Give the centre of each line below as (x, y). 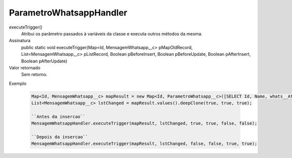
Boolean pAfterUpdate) (44, 61)
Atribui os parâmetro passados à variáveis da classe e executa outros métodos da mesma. (112, 33)
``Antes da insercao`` (58, 117)
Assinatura (20, 41)
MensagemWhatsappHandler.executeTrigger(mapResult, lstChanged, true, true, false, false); (144, 123)
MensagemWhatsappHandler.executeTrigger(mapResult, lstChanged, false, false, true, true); (144, 144)
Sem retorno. (34, 75)
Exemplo (18, 83)
